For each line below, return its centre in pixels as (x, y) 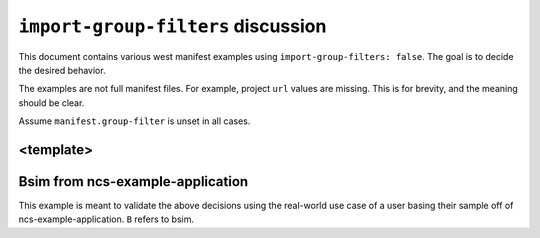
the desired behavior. (62, 70)
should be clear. (51, 102)
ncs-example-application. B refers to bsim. (106, 219)
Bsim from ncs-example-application (133, 181)
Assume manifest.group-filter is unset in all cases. (134, 121)
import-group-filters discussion (172, 26)
